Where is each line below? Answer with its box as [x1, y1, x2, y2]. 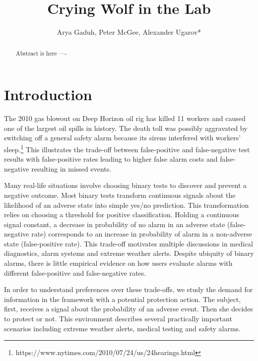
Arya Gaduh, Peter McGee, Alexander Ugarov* [57, 27, 201, 37]
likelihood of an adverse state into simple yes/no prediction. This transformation [4, 199, 249, 210]
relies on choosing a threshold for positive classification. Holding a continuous [4, 209, 239, 220]
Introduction [4, 84, 92, 105]
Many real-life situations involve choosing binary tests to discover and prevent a [4, 180, 247, 190]
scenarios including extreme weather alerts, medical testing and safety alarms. [4, 323, 241, 333]
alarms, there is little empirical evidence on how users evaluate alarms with [4, 258, 233, 268]
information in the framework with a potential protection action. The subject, [4, 294, 241, 304]
